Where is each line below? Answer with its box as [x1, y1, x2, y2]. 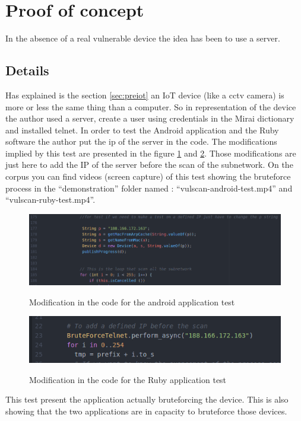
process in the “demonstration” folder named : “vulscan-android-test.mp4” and [5, 181, 293, 194]
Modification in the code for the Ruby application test [29, 373, 227, 385]
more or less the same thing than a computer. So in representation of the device [5, 100, 296, 113]
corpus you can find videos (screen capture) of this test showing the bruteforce [5, 170, 291, 183]
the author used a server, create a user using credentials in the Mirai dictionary [5, 112, 294, 125]
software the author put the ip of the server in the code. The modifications [5, 135, 277, 148]
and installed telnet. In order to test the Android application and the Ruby [5, 123, 279, 136]
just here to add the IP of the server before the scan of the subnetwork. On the [5, 158, 293, 171]
